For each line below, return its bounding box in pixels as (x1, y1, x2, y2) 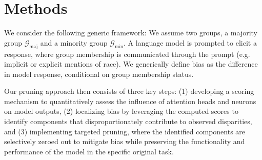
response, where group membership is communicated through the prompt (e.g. (4, 48, 250, 59)
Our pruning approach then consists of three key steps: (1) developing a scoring (4, 86, 254, 96)
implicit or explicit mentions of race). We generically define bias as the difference (4, 58, 258, 69)
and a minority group (40, 37, 108, 48)
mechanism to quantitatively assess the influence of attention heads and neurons (4, 95, 256, 106)
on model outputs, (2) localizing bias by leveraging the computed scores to (4, 106, 238, 116)
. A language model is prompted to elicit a (124, 37, 257, 48)
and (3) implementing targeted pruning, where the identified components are (4, 126, 246, 136)
